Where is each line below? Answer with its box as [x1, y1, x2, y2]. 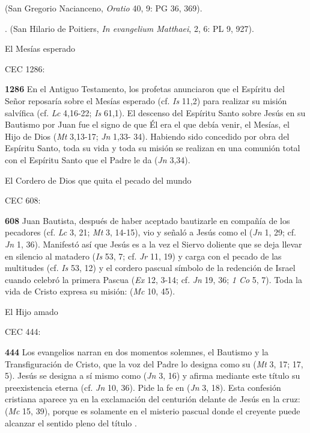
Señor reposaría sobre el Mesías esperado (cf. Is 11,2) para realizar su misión [5, 94, 287, 107]
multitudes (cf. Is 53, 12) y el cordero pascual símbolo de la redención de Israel [5, 261, 296, 274]
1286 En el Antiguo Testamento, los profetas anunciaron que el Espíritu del [5, 83, 285, 95]
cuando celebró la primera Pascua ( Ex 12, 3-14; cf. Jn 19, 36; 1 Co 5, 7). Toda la [5, 273, 302, 285]
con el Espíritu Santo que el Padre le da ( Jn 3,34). [5, 153, 190, 166]
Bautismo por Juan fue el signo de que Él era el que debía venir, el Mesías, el [5, 118, 290, 131]
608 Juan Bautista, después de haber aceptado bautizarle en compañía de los [5, 214, 290, 226]
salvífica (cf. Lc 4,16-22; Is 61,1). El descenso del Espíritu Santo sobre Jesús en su [5, 106, 306, 119]
